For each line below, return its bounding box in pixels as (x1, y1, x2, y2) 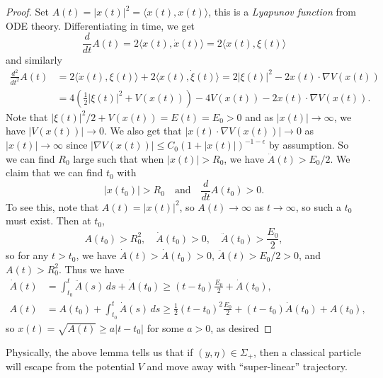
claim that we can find (6, 165, 103, 180)
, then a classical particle (253, 344, 361, 359)
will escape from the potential (6, 359, 135, 374)
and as (245, 109, 273, 124)
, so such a (295, 199, 342, 214)
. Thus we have (59, 261, 125, 276)
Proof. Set (6, 4, 49, 18)
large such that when (73, 151, 164, 166)
